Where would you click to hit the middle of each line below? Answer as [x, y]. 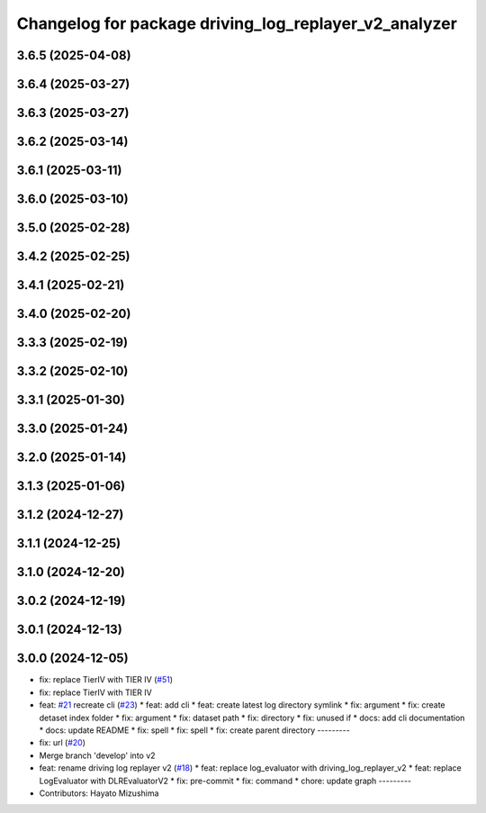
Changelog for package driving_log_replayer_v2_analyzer [237, 23]
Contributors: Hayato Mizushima [99, 793]
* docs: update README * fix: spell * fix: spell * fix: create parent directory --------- [194, 730]
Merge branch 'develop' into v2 [98, 755]
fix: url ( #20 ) [62, 743]
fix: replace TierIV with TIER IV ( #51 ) [106, 680]
